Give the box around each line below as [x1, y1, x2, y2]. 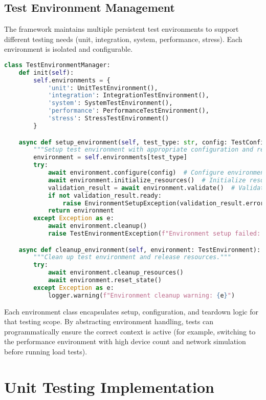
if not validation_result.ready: [48, 192, 162, 199]
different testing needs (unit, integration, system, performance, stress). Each [4, 33, 242, 44]
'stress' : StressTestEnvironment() [48, 115, 169, 122]
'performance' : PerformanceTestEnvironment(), [48, 107, 209, 115]
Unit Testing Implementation [4, 376, 214, 397]
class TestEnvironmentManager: [4, 61, 110, 69]
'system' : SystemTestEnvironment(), [48, 99, 173, 107]
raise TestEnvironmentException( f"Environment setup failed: [48, 230, 261, 238]
